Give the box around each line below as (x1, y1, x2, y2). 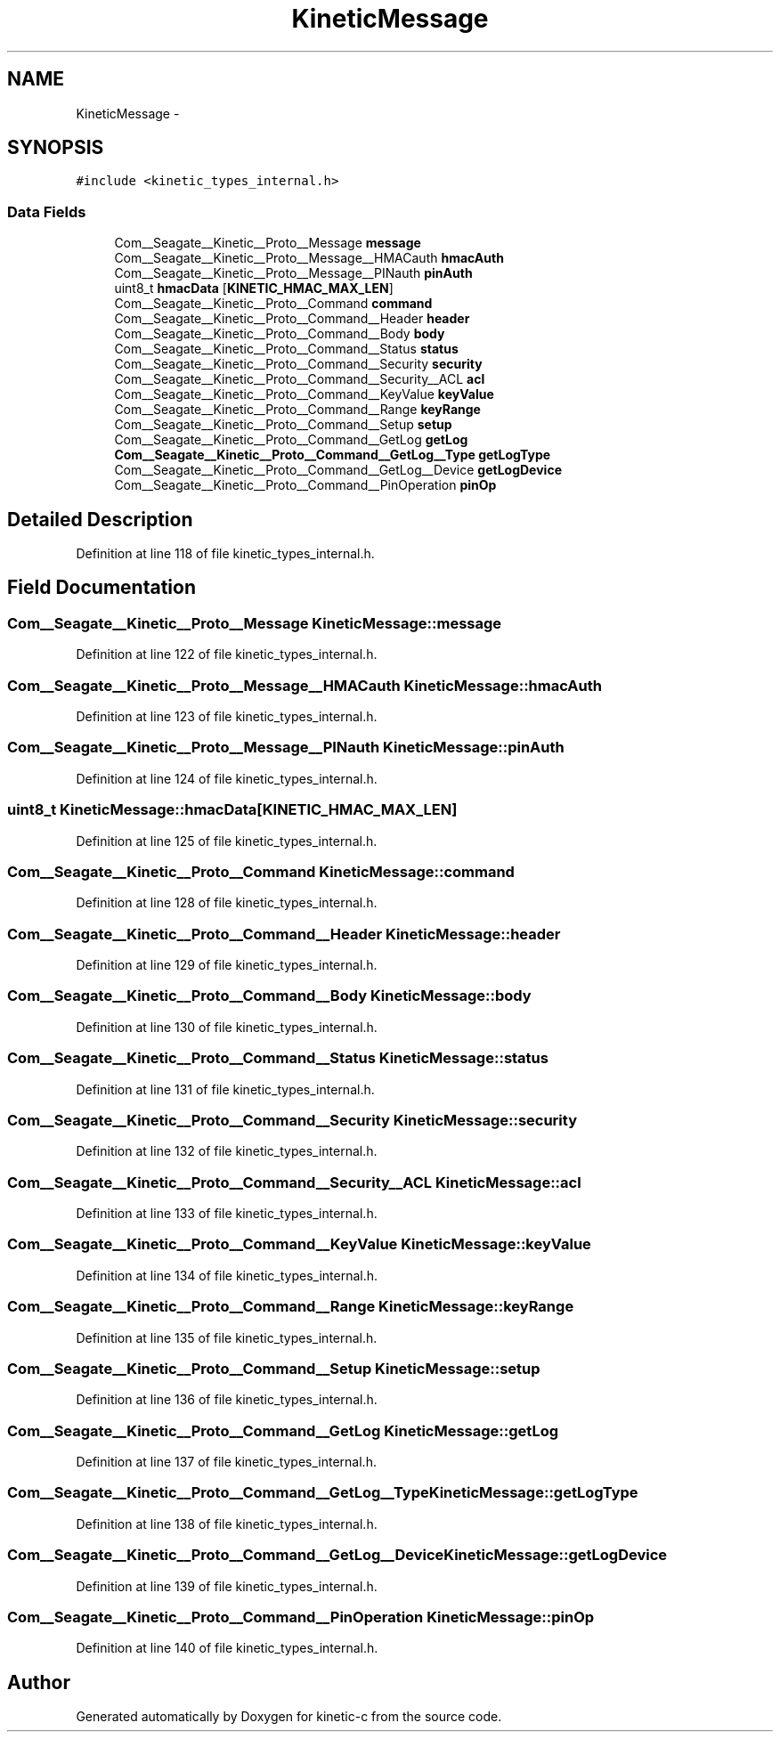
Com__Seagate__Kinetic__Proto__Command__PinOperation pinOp (114, 477, 497, 493)
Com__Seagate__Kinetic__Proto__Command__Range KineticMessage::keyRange (7, 1297, 574, 1316)
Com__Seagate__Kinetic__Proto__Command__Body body (114, 326, 445, 342)
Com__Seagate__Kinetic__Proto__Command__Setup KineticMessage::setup (7, 1359, 540, 1377)
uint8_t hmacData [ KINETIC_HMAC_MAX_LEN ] (114, 280, 394, 297)
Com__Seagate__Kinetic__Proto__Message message (114, 235, 421, 251)
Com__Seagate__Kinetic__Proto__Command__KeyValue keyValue (114, 386, 494, 402)
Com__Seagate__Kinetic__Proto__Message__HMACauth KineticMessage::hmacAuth (7, 676, 602, 695)
